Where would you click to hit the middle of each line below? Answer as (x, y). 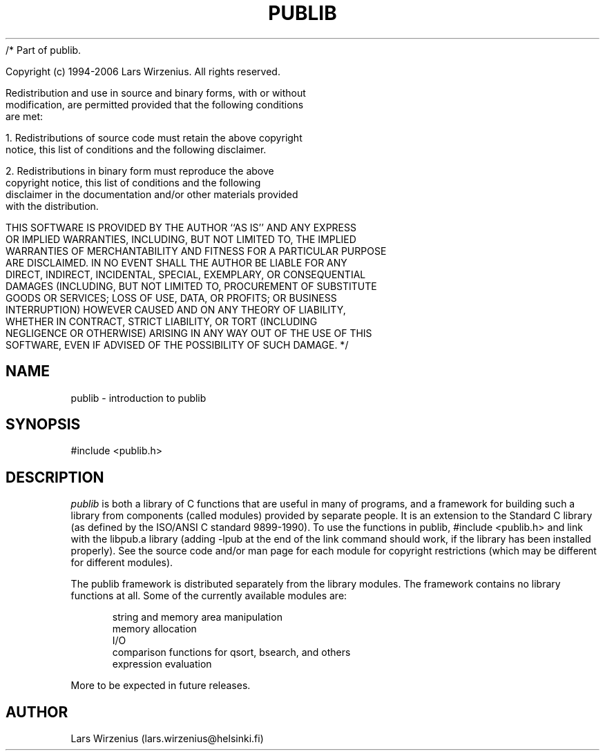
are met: (25, 116)
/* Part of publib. (44, 50)
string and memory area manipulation (197, 617)
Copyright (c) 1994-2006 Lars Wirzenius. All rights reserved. (143, 71)
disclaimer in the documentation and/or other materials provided (152, 194)
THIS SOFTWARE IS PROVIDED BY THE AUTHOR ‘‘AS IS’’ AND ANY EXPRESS (181, 227)
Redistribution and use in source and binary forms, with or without (156, 93)
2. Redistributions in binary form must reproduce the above (140, 171)
